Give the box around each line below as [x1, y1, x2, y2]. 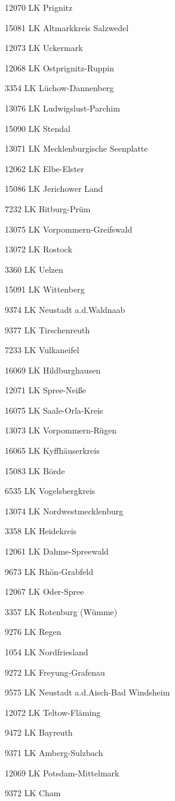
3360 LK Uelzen [5, 263, 63, 275]
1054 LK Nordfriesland [5, 646, 88, 658]
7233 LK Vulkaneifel [5, 344, 79, 356]
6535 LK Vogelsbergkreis [5, 484, 96, 497]
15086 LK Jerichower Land [5, 182, 103, 195]
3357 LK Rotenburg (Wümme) [5, 605, 118, 618]
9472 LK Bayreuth [5, 726, 73, 739]
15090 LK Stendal [5, 122, 70, 134]
